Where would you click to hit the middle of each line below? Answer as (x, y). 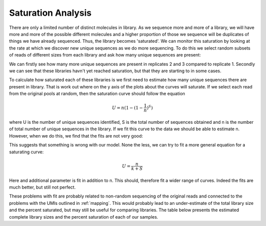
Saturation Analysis (50, 13)
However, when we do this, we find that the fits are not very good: (76, 136)
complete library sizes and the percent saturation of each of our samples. (84, 217)
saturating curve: (26, 152)
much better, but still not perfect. (42, 187)
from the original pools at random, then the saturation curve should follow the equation (97, 94)
